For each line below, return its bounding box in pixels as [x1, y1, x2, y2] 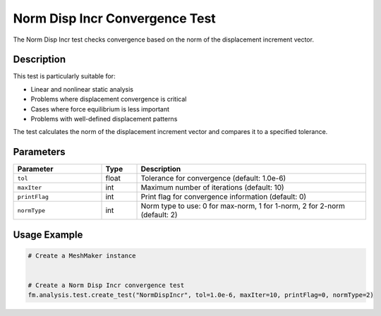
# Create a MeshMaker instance [28, 251, 137, 260]
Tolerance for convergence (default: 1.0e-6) [140, 174, 286, 183]
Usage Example [13, 229, 83, 241]
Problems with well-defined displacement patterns [30, 115, 178, 123]
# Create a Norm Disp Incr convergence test [28, 281, 185, 289]
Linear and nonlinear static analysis [30, 85, 134, 93]
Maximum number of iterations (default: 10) [140, 183, 285, 193]
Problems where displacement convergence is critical [30, 95, 187, 104]
